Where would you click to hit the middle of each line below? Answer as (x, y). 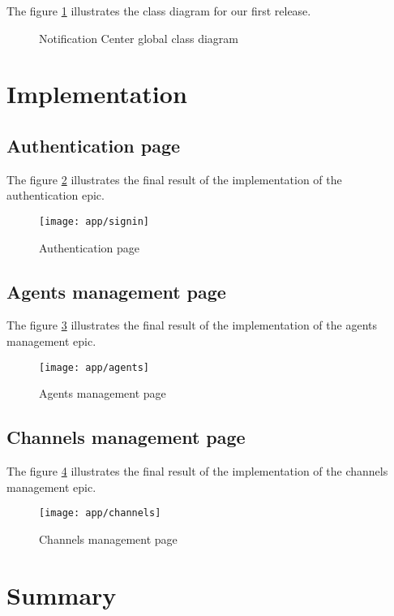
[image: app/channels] (100, 513)
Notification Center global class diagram (139, 38)
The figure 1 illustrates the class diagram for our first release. (159, 11)
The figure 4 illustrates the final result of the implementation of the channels (197, 471)
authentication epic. (56, 195)
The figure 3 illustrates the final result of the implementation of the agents (192, 325)
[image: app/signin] (94, 221)
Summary (62, 594)
